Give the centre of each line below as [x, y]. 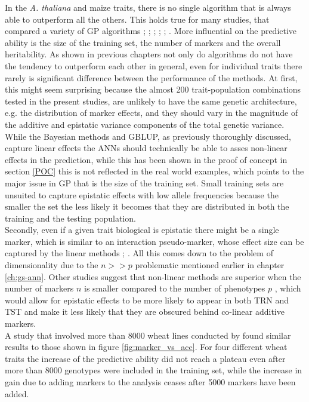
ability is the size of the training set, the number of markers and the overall [143, 42]
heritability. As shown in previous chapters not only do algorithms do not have [149, 54]
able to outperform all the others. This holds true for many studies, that [137, 19]
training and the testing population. [70, 218]
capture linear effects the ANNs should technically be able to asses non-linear [146, 148]
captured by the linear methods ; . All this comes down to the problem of [139, 253]
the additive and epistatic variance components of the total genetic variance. [145, 124]
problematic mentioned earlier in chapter [210, 265]
